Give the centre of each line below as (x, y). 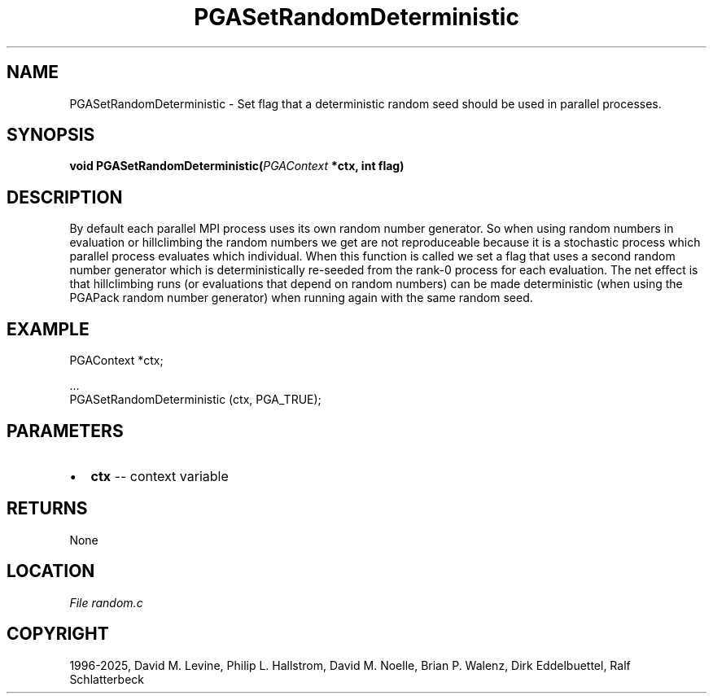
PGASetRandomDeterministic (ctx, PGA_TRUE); (195, 400)
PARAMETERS (65, 431)
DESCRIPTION (65, 197)
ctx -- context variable (160, 476)
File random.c (106, 602)
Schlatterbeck (107, 679)
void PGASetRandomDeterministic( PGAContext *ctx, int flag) (237, 166)
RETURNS (47, 509)
